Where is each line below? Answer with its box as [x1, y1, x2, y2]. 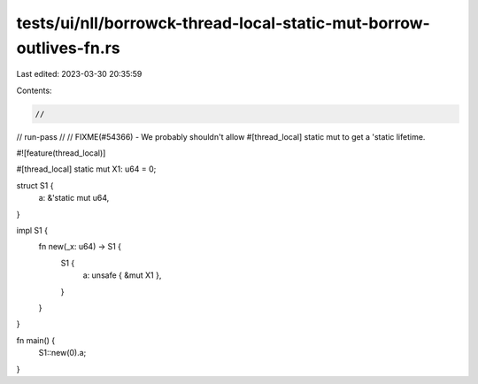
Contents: [16, 85, 52, 96]
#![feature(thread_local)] [16, 148, 106, 158]
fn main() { [16, 334, 56, 345]
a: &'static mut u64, [38, 193, 110, 204]
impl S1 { [16, 226, 49, 236]
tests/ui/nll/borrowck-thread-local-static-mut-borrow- [16, 13, 431, 33]
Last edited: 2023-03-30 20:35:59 [16, 69, 143, 80]
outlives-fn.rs [16, 38, 120, 58]
